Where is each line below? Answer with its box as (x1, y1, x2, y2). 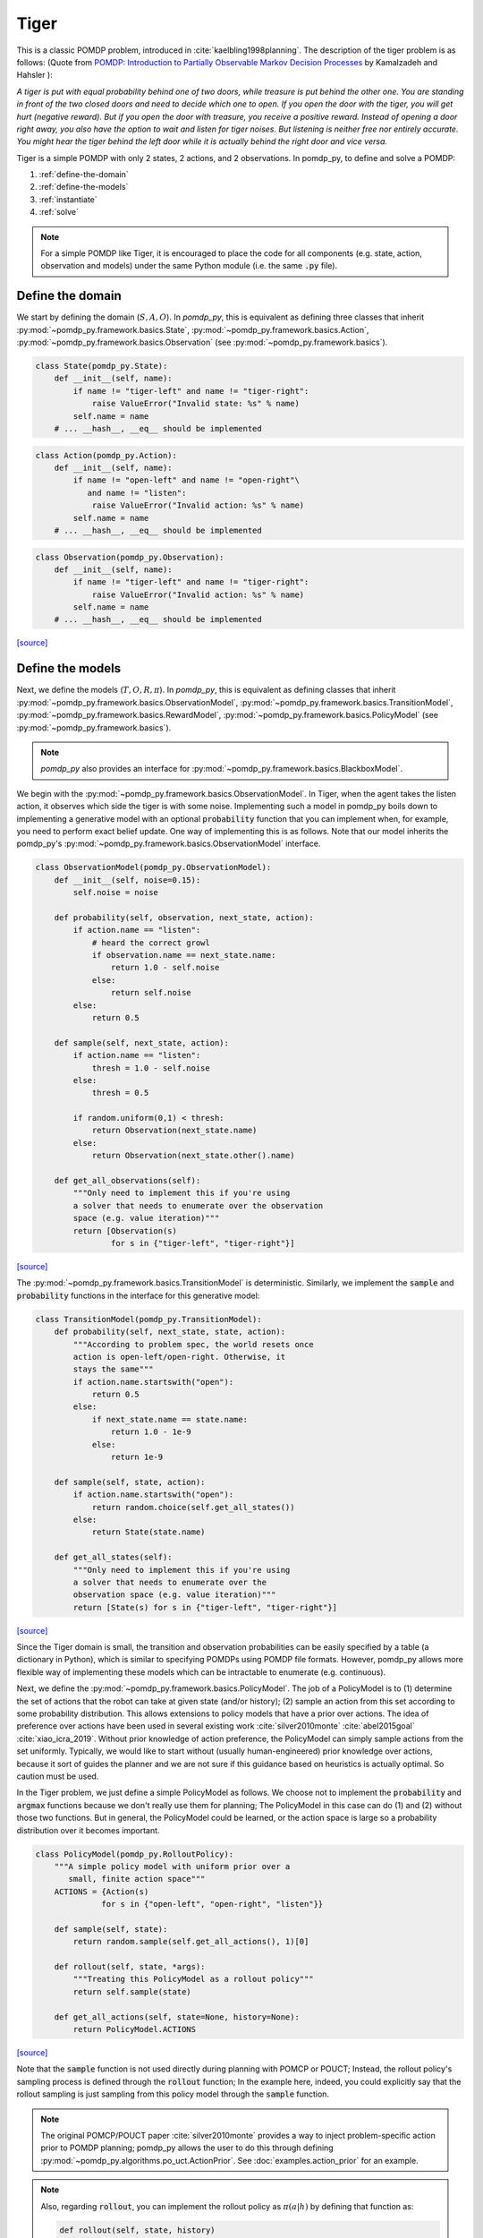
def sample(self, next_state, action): (54, 1038, 230, 1047)
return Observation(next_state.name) (91, 1125, 258, 1136)
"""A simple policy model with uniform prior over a (54, 1861, 291, 1871)
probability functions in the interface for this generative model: (16, 1290, 260, 1301)
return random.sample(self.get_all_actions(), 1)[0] (72, 1936, 309, 1947)
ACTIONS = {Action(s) (54, 1886, 149, 1897)
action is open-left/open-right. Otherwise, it (72, 1352, 286, 1362)
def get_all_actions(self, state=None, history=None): (54, 2012, 300, 2022)
